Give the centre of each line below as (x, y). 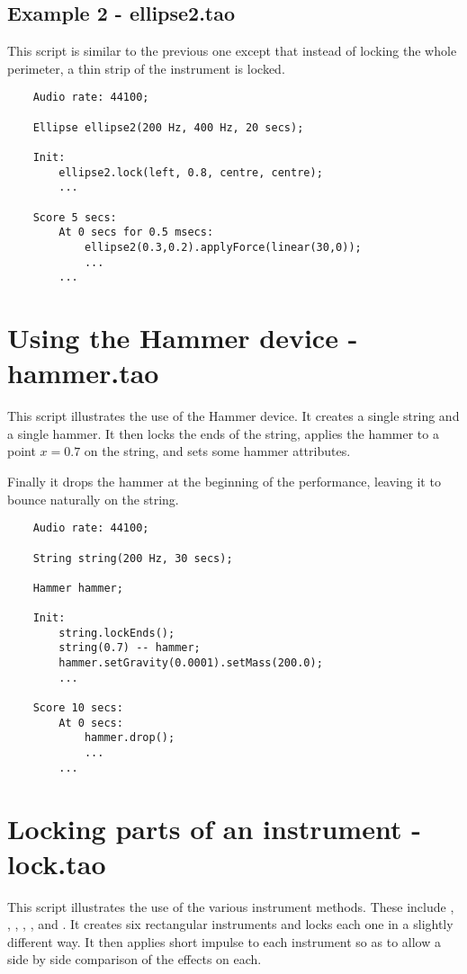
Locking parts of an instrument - (214, 828)
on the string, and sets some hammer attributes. (217, 451)
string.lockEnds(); (117, 633)
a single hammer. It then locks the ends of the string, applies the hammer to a (223, 433)
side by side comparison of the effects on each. (135, 959)
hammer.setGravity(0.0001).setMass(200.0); (191, 663)
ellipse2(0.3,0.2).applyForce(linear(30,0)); (223, 247)
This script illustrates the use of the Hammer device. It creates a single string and (233, 416)
